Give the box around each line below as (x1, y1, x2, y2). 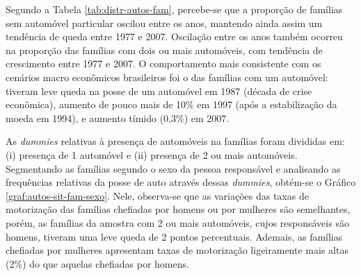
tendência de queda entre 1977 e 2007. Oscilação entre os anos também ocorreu (6, 29, 343, 44)
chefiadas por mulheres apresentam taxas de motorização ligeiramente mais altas (6, 243, 348, 257)
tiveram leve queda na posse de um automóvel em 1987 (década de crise (6, 83, 312, 98)
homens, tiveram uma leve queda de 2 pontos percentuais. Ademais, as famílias (6, 229, 343, 243)
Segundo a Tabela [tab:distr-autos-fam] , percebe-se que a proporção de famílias (6, 2, 343, 16)
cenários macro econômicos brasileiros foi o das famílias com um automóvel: (6, 69, 328, 84)
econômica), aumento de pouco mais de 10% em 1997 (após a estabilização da (6, 97, 337, 112)
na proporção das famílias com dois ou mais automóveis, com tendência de (6, 42, 323, 57)
